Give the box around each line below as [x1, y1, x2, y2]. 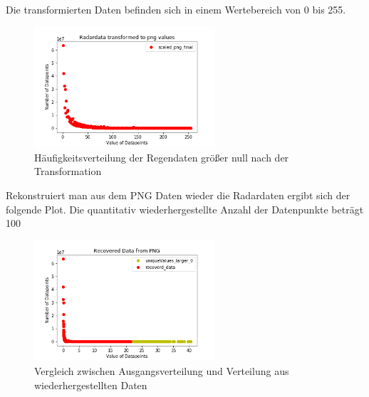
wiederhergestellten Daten [34, 377, 147, 392]
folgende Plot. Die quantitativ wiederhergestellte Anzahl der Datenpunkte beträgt [6, 201, 364, 216]
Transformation [34, 164, 102, 179]
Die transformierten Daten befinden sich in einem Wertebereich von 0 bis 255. [6, 2, 346, 16]
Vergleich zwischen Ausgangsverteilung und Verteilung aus [34, 363, 289, 378]
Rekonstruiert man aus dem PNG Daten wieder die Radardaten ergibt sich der [6, 187, 350, 202]
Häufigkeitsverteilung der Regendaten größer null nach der [34, 149, 289, 164]
